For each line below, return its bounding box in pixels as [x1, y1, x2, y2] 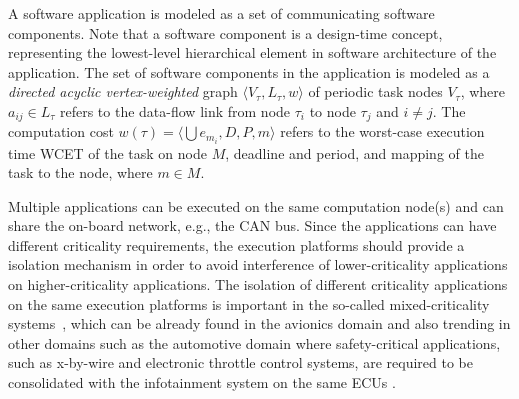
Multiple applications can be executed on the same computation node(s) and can [8, 195, 504, 216]
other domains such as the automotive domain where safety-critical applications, [8, 332, 501, 353]
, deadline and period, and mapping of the [225, 142, 484, 163]
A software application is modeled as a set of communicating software [8, 3, 435, 23]
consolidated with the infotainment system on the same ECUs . [8, 372, 396, 393]
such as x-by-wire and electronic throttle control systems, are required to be [8, 352, 473, 373]
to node [309, 100, 356, 121]
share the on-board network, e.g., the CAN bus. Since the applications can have [8, 215, 497, 236]
